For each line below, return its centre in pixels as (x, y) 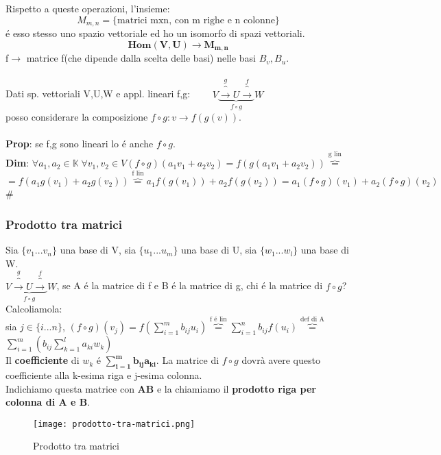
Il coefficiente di (43, 360)
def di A (312, 320)
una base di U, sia (219, 250)
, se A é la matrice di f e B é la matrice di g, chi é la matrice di (190, 285)
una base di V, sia (98, 250)
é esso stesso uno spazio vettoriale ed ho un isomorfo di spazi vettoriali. (155, 33)
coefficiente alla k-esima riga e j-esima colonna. (104, 374)
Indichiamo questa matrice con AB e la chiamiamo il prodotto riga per (161, 388)
